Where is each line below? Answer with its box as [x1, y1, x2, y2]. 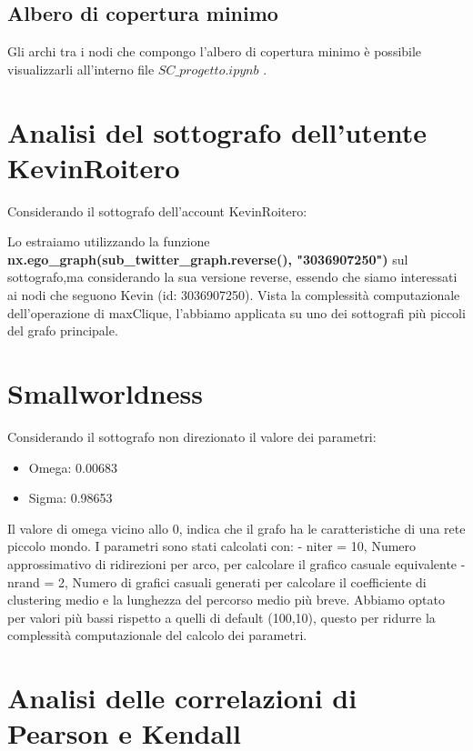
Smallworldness [7, 375, 203, 412]
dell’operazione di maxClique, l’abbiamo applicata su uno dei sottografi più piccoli [7, 303, 466, 322]
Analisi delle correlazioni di [7, 679, 357, 716]
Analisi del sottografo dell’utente [7, 113, 427, 150]
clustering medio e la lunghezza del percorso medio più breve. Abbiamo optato [7, 590, 445, 609]
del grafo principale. [7, 321, 118, 340]
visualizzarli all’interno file [7, 59, 155, 78]
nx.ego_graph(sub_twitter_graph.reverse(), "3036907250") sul [7, 249, 408, 268]
